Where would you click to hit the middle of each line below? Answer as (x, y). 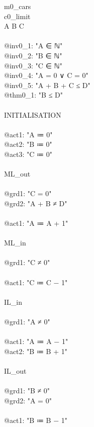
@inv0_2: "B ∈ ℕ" (33, 55)
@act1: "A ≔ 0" (28, 134)
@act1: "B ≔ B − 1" (36, 420)
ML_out (17, 174)
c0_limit (17, 16)
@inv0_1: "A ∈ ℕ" (33, 46)
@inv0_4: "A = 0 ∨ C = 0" (46, 75)
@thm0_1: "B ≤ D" (33, 95)
